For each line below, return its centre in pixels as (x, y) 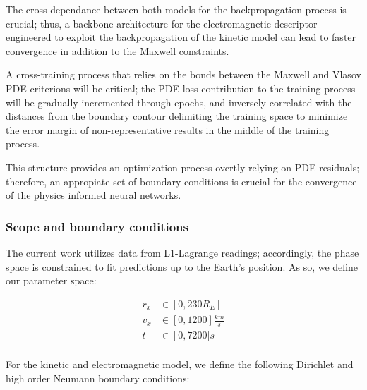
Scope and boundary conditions (97, 226)
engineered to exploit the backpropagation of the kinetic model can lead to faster (181, 37)
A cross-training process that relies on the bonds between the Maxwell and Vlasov (183, 74)
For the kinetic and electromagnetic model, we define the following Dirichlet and (180, 364)
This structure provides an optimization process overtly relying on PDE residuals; (183, 167)
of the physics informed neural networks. (94, 195)
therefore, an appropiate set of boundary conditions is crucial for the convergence (181, 181)
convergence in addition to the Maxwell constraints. (118, 50)
